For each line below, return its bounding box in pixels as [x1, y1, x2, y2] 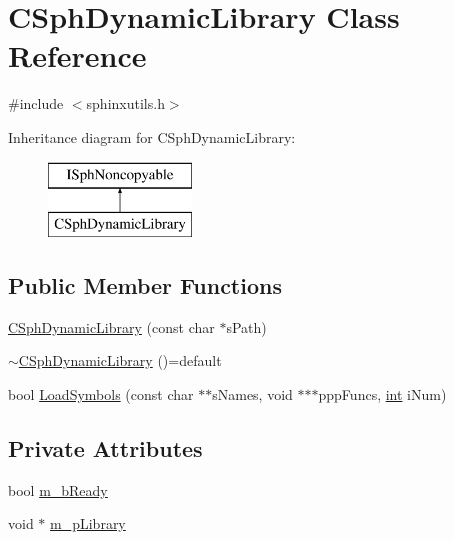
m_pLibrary [50, 513, 126, 534]
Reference [8, 35, 147, 76]
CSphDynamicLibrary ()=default [18, 350, 222, 371]
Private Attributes [8, 433, 203, 464]
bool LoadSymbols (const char [8, 384, 194, 405]
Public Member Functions [8, 270, 282, 301]
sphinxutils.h [86, 93, 165, 114]
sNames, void [212, 384, 293, 405]
